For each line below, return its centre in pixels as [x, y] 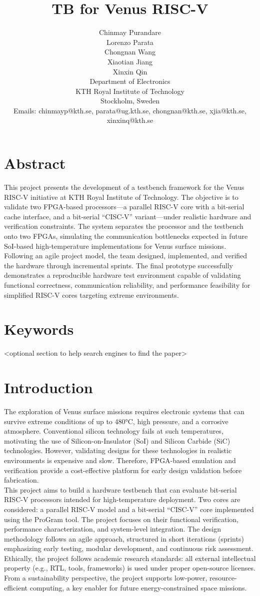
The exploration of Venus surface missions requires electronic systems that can [124, 411]
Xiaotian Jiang [130, 61]
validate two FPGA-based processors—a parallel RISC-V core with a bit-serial [124, 207]
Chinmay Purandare [130, 32]
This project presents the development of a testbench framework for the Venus [124, 187]
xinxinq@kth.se [130, 120]
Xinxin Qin [130, 71]
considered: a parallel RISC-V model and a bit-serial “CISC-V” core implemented [129, 509]
